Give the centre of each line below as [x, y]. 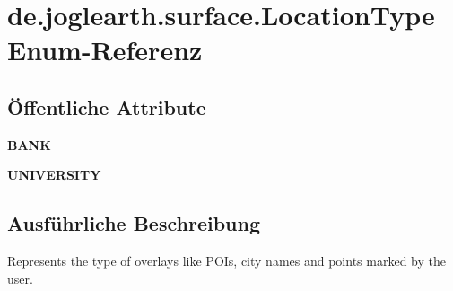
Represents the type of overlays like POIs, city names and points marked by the [226, 261]
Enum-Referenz [105, 50]
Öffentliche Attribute [107, 106]
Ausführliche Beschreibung [134, 223]
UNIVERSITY [54, 175]
